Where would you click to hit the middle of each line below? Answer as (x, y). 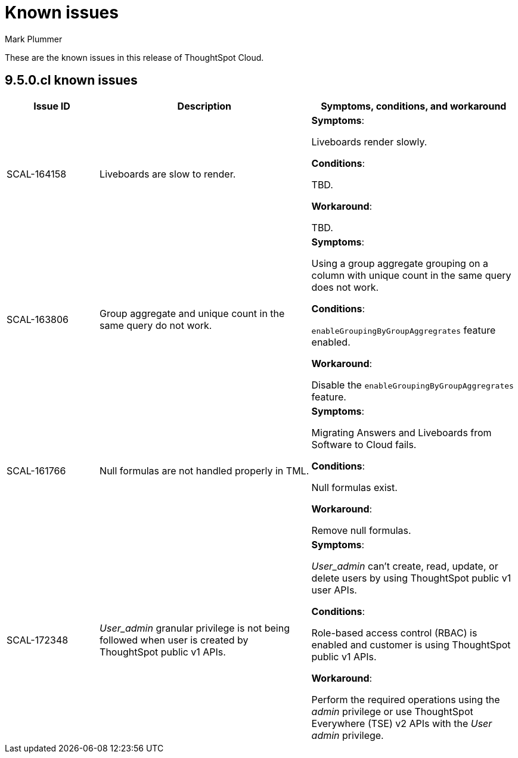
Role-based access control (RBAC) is (394, 633)
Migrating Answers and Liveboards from (401, 432)
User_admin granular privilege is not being (195, 628)
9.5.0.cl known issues (71, 80)
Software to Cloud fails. (364, 444)
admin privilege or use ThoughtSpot (392, 711)
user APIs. (334, 590)
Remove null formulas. (361, 530)
